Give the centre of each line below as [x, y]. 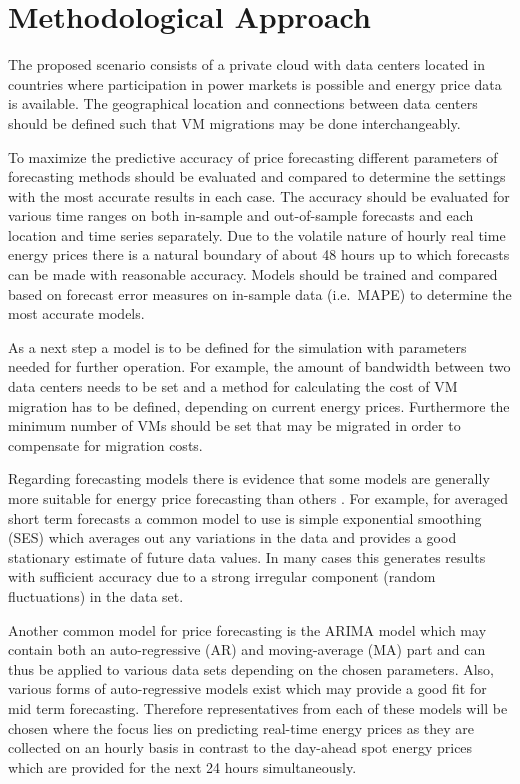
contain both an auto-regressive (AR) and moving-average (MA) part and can [247, 649]
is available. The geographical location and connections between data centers [243, 103]
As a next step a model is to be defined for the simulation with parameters [237, 346]
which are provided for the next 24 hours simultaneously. [182, 766]
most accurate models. [76, 313]
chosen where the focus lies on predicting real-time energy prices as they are [241, 727]
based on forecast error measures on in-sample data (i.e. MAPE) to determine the [260, 293]
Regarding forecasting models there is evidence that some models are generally [249, 478]
